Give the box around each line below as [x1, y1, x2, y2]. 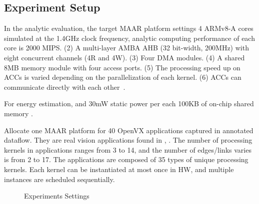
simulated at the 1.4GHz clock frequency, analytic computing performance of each [4, 32, 255, 43]
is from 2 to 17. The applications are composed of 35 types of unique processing [4, 154, 248, 165]
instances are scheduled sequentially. [4, 174, 115, 184]
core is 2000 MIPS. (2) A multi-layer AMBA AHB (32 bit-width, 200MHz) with [4, 42, 249, 53]
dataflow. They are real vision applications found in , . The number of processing [4, 135, 252, 145]
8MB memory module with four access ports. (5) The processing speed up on [4, 62, 240, 72]
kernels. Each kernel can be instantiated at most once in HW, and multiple [4, 164, 234, 174]
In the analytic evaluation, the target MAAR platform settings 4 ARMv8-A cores [4, 23, 253, 33]
